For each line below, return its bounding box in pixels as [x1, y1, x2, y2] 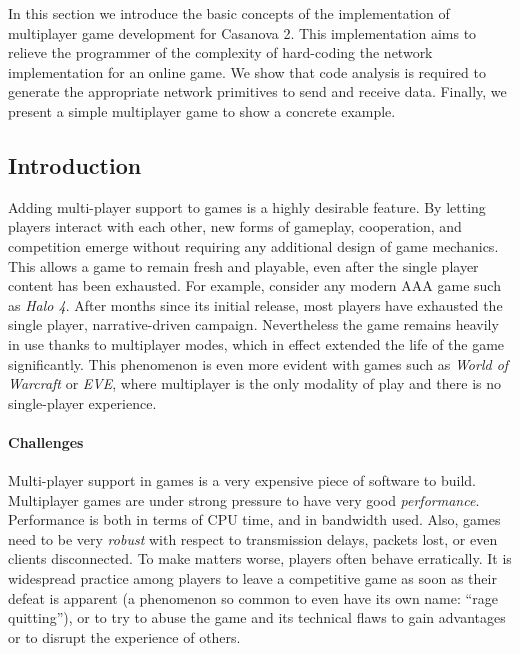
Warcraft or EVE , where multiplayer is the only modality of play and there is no [8, 373, 501, 394]
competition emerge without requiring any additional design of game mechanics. [8, 235, 499, 256]
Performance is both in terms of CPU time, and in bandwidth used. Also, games [8, 509, 501, 530]
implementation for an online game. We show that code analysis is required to [8, 61, 486, 82]
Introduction [8, 149, 142, 180]
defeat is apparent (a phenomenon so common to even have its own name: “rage [8, 587, 498, 608]
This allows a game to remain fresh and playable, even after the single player [8, 255, 479, 276]
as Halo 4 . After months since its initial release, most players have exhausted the [8, 294, 503, 315]
